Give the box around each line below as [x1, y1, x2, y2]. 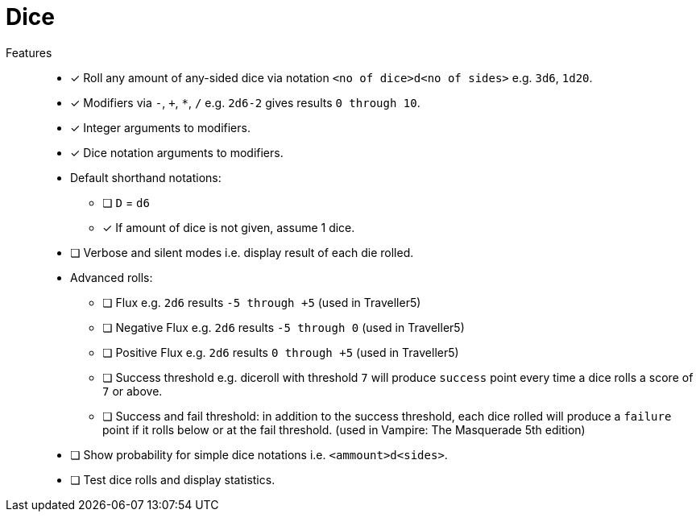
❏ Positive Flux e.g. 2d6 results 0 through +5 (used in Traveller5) [102, 345, 459, 359]
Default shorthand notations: [70, 170, 222, 184]
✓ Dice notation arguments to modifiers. [70, 145, 284, 160]
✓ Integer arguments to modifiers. [70, 120, 251, 135]
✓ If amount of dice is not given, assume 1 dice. [102, 220, 355, 234]
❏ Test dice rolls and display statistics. [70, 472, 275, 487]
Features [6, 45, 52, 60]
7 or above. [102, 383, 163, 398]
